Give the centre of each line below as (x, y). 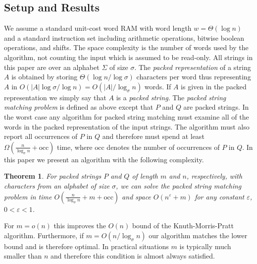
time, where (75, 147)
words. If (158, 86)
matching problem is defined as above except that (79, 107)
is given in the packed (214, 86)
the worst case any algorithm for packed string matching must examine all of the (127, 116)
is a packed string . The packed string (171, 97)
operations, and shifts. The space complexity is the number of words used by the (126, 47)
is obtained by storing (45, 77)
